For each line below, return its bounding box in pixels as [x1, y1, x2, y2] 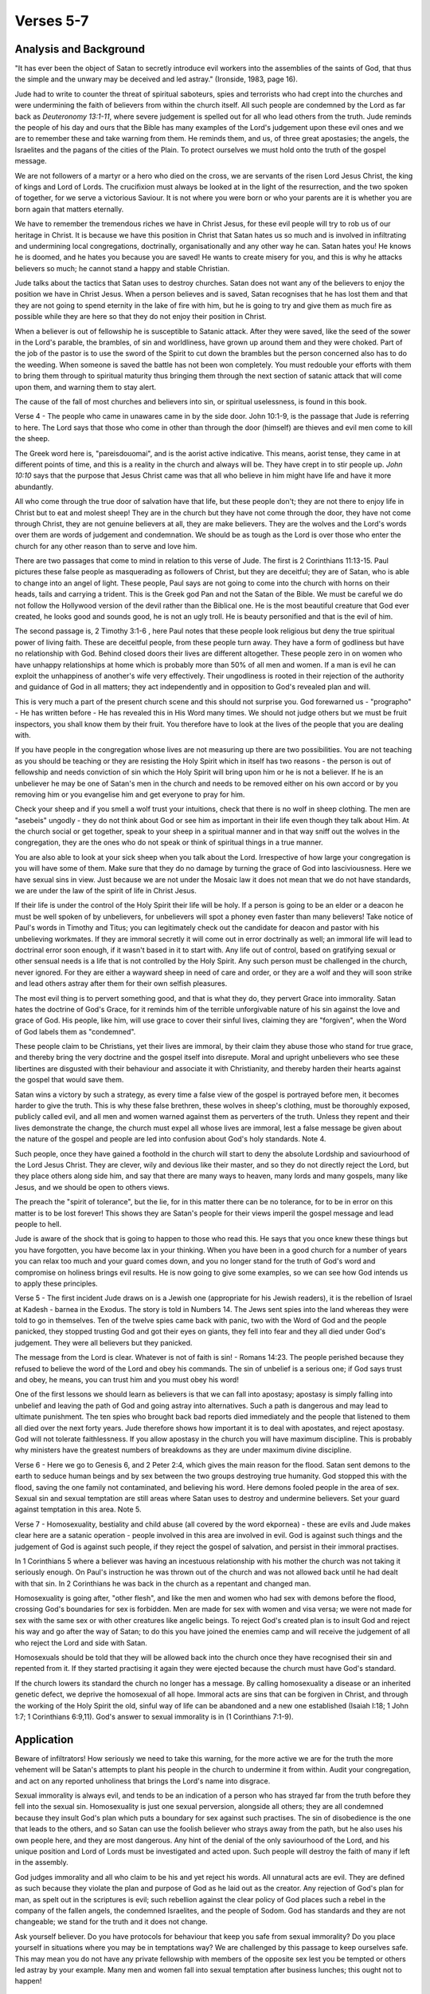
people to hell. [14, 1219, 62, 1228]
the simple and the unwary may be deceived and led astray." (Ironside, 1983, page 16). [14, 74, 299, 84]
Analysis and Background [14, 42, 145, 56]
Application [14, 1732, 74, 1746]
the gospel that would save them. [14, 1075, 124, 1085]
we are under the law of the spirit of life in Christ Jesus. [14, 886, 197, 896]
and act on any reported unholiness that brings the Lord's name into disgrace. [14, 1775, 271, 1786]
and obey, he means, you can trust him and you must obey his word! [14, 1375, 239, 1385]
